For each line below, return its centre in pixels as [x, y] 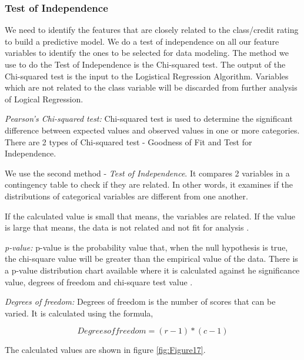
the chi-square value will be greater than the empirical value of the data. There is [151, 259]
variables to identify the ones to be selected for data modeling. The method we [147, 53]
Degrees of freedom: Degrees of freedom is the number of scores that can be [140, 301]
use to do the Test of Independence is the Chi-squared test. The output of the [145, 64]
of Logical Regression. [44, 99]
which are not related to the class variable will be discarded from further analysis [151, 87]
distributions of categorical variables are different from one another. [126, 196]
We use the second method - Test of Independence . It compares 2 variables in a [147, 173]
